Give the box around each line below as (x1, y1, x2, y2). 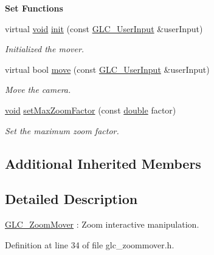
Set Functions (5, 2, 63, 14)
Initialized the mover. (5, 42, 85, 55)
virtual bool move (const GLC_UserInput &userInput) (5, 63, 210, 75)
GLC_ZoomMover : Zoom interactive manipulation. (5, 218, 199, 231)
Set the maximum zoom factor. (5, 124, 119, 137)
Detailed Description (5, 189, 138, 208)
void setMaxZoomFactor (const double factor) (5, 103, 176, 116)
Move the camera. (5, 83, 71, 96)
